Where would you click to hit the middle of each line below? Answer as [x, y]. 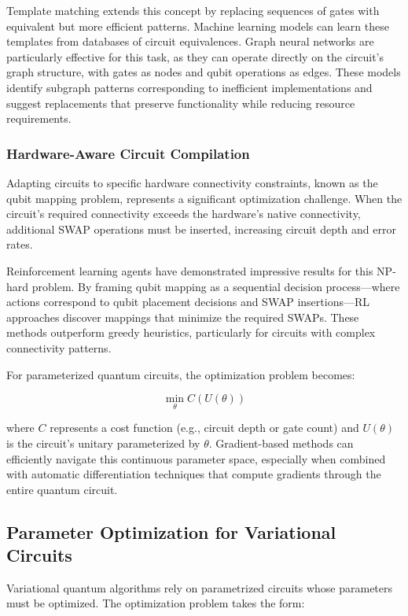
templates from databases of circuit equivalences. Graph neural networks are [190, 41]
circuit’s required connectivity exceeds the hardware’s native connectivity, [184, 214]
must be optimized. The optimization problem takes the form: [156, 603]
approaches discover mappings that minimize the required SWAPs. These [183, 317]
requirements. [39, 118]
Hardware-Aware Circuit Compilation [128, 153]
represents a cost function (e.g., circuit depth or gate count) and [204, 428]
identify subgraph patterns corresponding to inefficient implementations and [189, 87]
